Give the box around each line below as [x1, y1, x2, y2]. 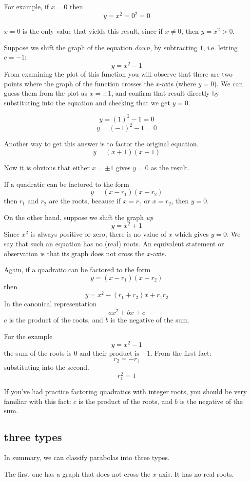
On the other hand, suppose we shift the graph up [4, 212, 154, 222]
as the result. [151, 162, 190, 172]
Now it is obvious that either [4, 162, 90, 172]
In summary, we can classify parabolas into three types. [4, 452, 170, 462]
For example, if [4, 1, 49, 11]
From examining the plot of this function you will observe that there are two [4, 68, 233, 79]
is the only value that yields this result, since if [22, 26, 163, 36]
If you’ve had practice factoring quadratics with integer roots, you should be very [4, 386, 247, 397]
